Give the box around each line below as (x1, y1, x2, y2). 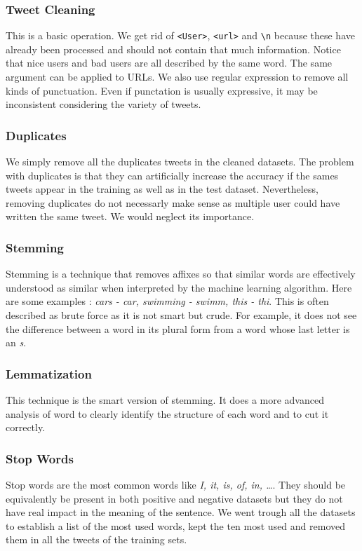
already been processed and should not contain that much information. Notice (6, 41, 341, 56)
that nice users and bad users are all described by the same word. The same (6, 55, 333, 70)
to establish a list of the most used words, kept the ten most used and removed (6, 518, 346, 533)
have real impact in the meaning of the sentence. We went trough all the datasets (6, 505, 356, 519)
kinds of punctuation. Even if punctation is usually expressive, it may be (6, 83, 318, 97)
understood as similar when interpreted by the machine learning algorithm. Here (6, 280, 352, 294)
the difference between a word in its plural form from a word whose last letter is (6, 321, 350, 336)
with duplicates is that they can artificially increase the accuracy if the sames (6, 168, 339, 182)
